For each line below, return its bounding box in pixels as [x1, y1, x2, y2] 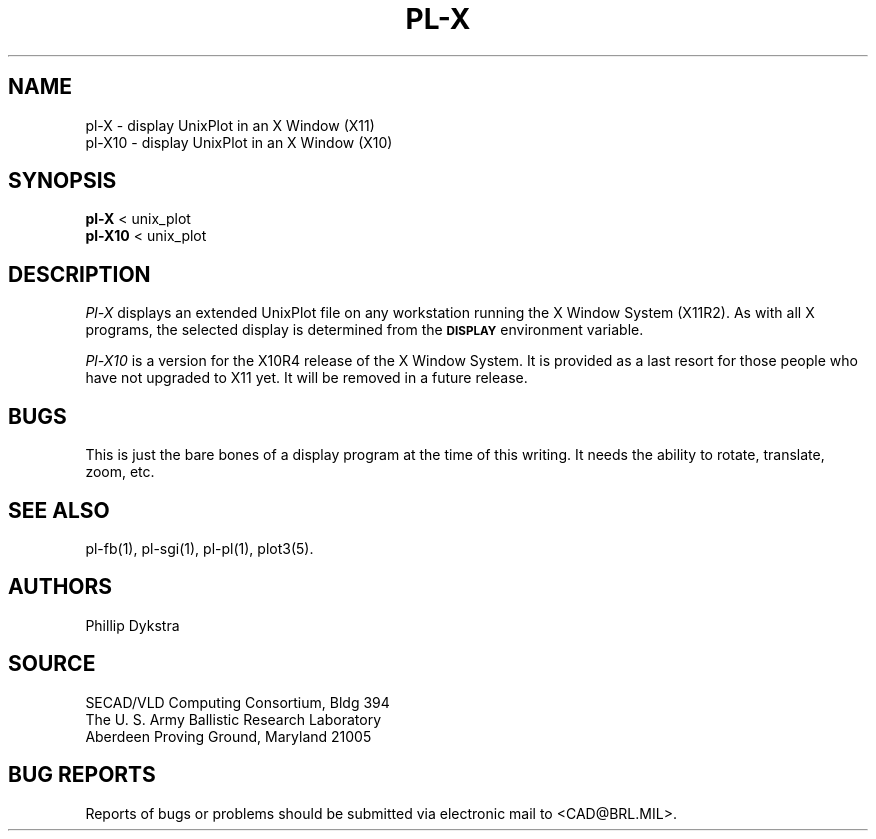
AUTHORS [8, 574, 113, 600]
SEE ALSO [8, 497, 110, 523]
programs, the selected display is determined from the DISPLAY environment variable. [85, 321, 644, 339]
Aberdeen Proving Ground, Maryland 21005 [85, 727, 372, 745]
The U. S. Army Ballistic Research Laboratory [85, 710, 382, 728]
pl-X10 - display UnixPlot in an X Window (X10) [85, 133, 393, 151]
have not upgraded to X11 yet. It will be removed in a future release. [85, 369, 528, 387]
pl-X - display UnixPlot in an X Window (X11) [85, 116, 375, 134]
